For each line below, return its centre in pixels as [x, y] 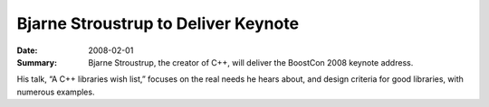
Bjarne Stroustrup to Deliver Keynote [158, 23]
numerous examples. [56, 92]
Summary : [37, 62]
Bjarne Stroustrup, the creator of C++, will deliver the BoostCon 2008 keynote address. [251, 62]
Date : [27, 50]
